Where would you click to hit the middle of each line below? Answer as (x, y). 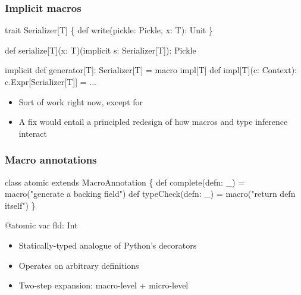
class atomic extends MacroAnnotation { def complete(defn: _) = (125, 182)
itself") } (20, 205)
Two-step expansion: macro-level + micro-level (104, 285)
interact (33, 133)
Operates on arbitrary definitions (79, 265)
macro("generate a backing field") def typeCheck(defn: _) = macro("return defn (150, 194)
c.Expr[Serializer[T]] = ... (51, 81)
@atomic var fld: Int (41, 225)
